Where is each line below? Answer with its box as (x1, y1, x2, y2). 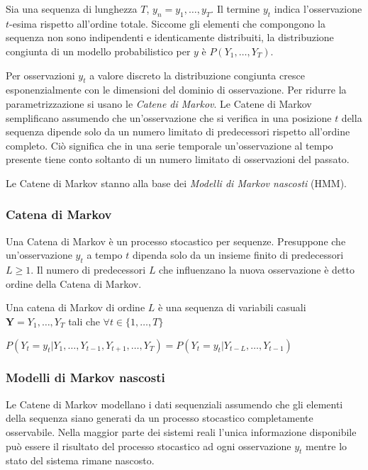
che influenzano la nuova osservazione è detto (159, 262, 355, 277)
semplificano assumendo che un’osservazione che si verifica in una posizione (6, 110, 332, 125)
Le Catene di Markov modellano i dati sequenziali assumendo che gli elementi (6, 396, 343, 411)
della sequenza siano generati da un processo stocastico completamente (6, 410, 313, 425)
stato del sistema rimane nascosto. (6, 453, 155, 468)
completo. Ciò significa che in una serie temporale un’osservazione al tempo (6, 138, 333, 152)
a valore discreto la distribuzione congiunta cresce (89, 67, 305, 82)
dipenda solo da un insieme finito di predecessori (133, 247, 344, 262)
